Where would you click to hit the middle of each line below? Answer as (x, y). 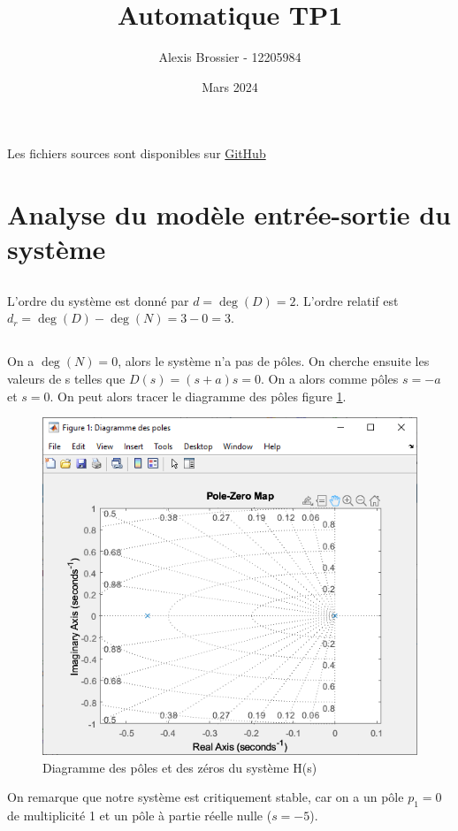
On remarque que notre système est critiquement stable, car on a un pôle (206, 797)
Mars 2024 (230, 86)
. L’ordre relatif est (347, 300)
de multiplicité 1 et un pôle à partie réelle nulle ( (140, 815)
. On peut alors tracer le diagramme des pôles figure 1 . (198, 396)
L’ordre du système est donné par (98, 300)
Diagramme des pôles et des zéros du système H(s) (180, 767)
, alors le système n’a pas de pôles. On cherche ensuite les (274, 361)
